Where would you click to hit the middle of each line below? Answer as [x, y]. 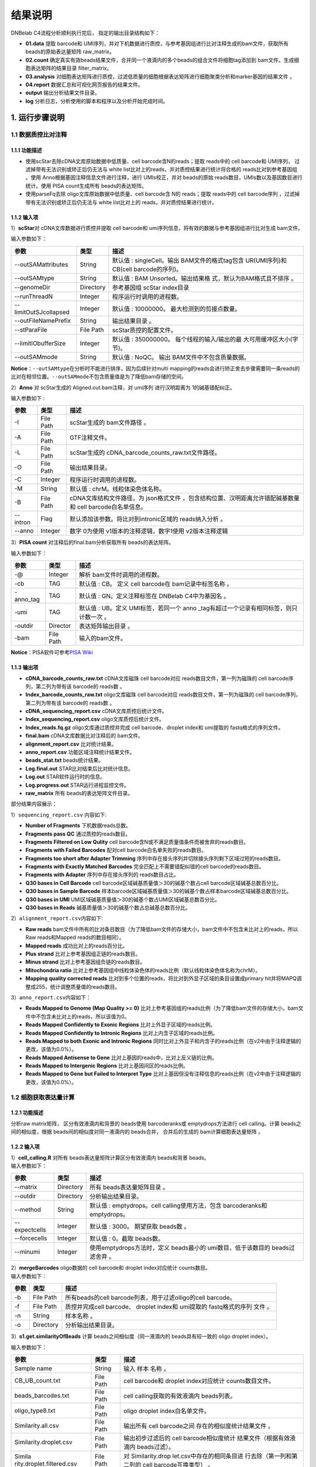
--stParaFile [31, 330]
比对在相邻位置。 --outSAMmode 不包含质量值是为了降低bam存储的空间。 [99, 377]
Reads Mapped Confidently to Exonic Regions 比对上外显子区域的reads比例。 [121, 1025]
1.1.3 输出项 [25, 667]
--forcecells [31, 1238]
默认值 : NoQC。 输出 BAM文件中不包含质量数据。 [181, 357]
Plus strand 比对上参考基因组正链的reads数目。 [83, 954]
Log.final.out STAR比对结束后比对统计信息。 [80, 768]
